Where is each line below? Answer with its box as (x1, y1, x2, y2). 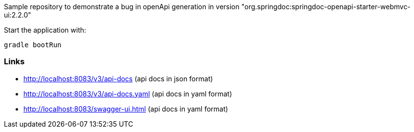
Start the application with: (4, 26, 86, 34)
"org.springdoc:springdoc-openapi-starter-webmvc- (241, 2, 411, 11)
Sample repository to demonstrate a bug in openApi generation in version (4, 2, 240, 11)
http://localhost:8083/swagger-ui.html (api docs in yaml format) (23, 104, 228, 113)
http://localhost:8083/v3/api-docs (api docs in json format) (23, 74, 213, 83)
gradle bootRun (4, 41, 62, 49)
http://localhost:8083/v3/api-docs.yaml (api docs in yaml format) (23, 89, 232, 98)
